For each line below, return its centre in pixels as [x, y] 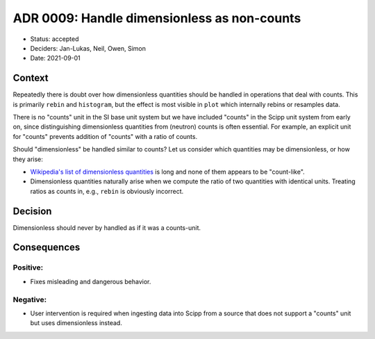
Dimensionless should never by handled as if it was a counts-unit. [107, 228]
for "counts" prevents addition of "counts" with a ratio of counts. [105, 136]
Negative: [30, 299]
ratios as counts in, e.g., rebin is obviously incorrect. [107, 191]
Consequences [47, 248]
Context [31, 78]
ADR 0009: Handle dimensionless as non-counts [157, 18]
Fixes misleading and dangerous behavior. [91, 281]
